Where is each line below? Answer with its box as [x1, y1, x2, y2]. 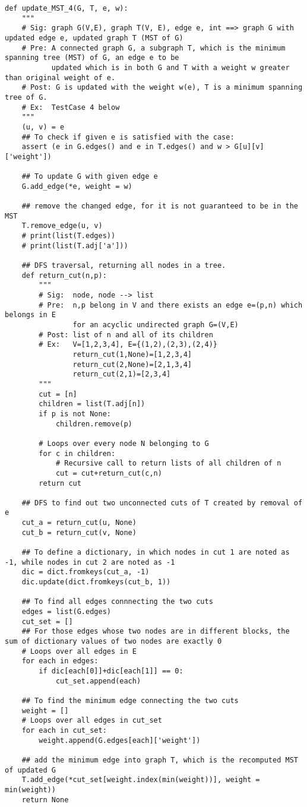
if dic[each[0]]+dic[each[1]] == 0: [39, 666, 183, 675]
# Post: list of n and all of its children [39, 330, 213, 339]
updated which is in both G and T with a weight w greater [51, 63, 290, 72]
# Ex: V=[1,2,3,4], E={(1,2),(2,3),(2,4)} [39, 340, 217, 349]
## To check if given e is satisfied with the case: [21, 132, 235, 141]
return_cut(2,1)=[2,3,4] [72, 370, 171, 379]
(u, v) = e [21, 122, 65, 131]
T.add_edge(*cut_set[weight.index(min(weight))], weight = [21, 776, 260, 784]
